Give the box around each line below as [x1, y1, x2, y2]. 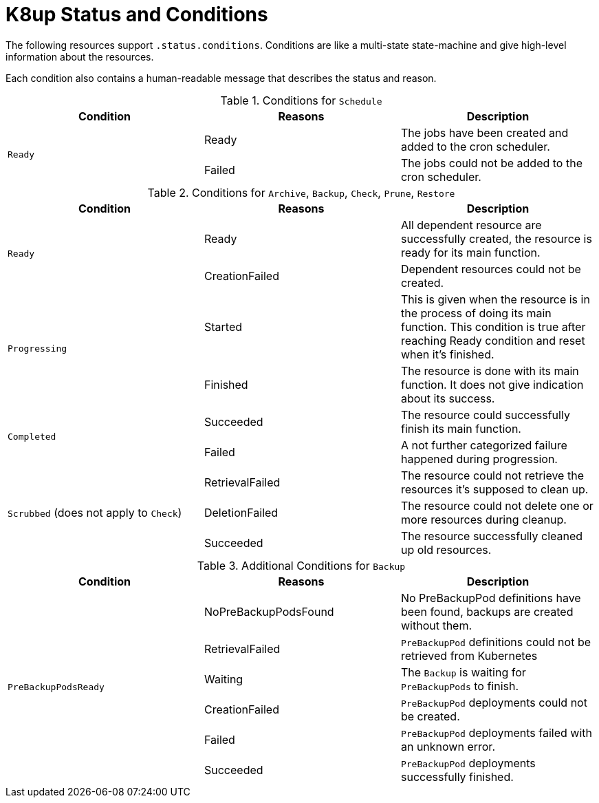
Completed [8, 431, 56, 442]
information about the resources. [6, 50, 154, 63]
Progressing [8, 343, 67, 354]
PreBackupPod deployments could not [400, 695, 587, 709]
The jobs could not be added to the [400, 156, 582, 170]
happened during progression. [400, 451, 558, 466]
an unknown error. [400, 739, 495, 753]
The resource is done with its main [400, 363, 579, 378]
